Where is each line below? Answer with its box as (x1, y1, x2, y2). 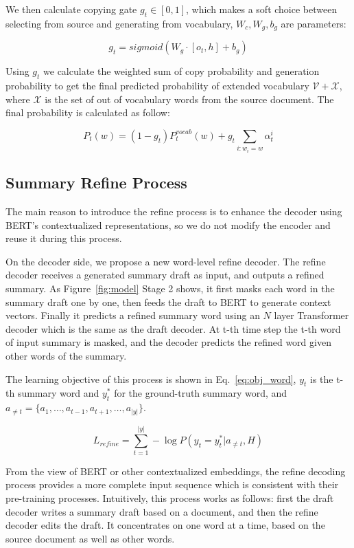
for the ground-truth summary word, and (114, 386, 287, 400)
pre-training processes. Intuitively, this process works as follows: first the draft (5, 490, 334, 505)
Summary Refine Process (5, 172, 187, 193)
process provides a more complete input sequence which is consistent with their (5, 477, 339, 492)
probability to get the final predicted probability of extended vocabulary (5, 78, 309, 93)
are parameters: (281, 16, 346, 30)
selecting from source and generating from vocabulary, (5, 16, 233, 30)
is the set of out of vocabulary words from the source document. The (45, 91, 334, 106)
